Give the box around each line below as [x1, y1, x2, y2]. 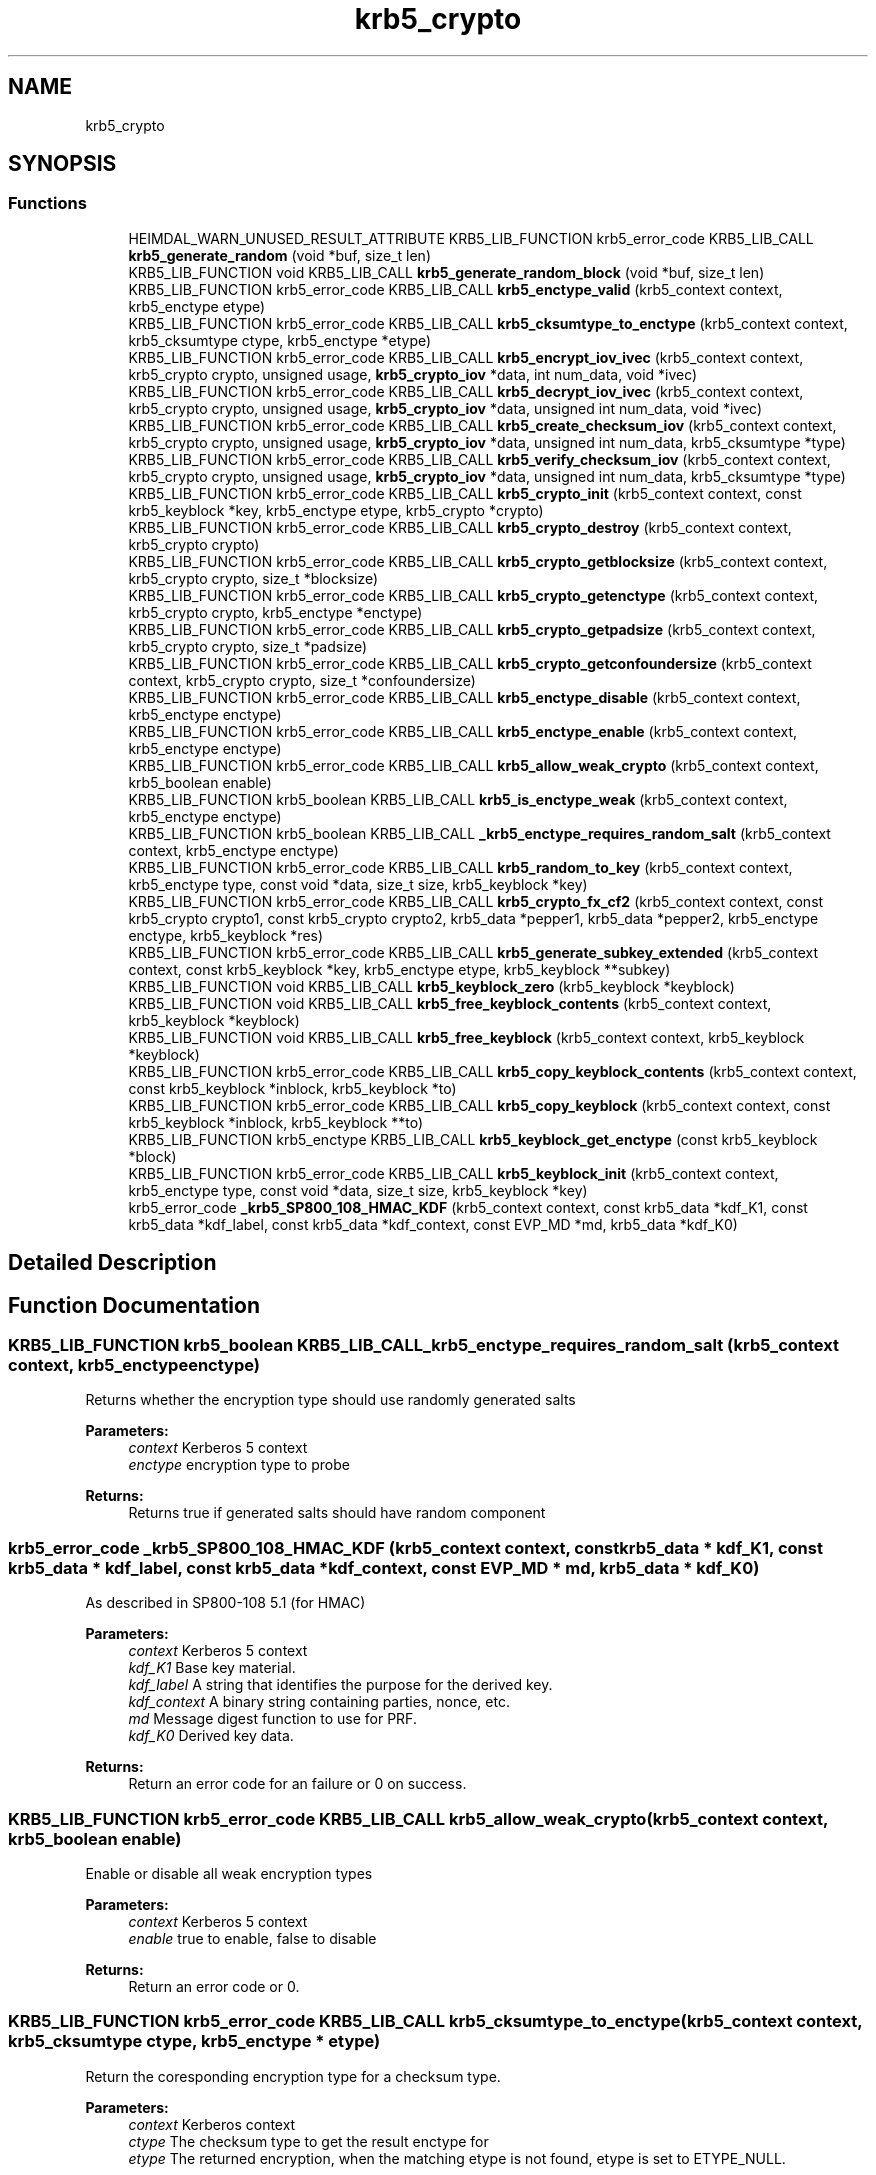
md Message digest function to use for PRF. [128, 1710, 417, 1728]
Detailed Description [8, 1250, 217, 1276]
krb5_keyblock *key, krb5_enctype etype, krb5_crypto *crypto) [128, 501, 544, 519]
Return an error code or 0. [128, 1977, 300, 1995]
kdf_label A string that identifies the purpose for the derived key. [128, 1676, 553, 1694]
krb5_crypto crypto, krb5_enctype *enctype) [128, 603, 423, 621]
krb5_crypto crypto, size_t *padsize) [128, 637, 368, 655]
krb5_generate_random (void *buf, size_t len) [128, 246, 431, 264]
